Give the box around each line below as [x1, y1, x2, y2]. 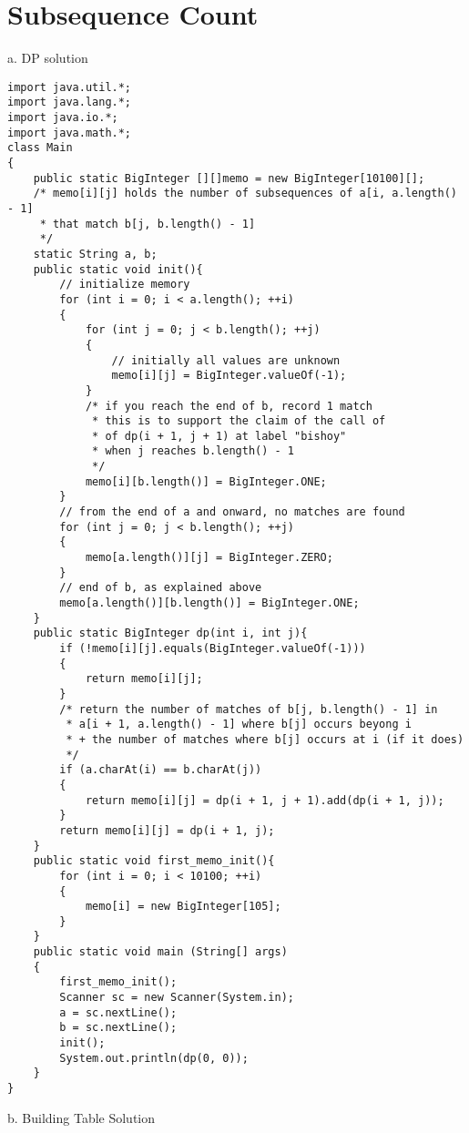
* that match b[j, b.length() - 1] [39, 217, 256, 230]
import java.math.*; [7, 126, 132, 139]
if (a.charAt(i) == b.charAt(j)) [59, 763, 262, 777]
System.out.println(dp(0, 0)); [59, 1051, 249, 1065]
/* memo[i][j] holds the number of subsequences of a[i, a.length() [33, 187, 457, 200]
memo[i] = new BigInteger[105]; [85, 900, 281, 914]
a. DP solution [7, 48, 88, 67]
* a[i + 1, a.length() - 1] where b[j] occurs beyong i [66, 718, 412, 731]
